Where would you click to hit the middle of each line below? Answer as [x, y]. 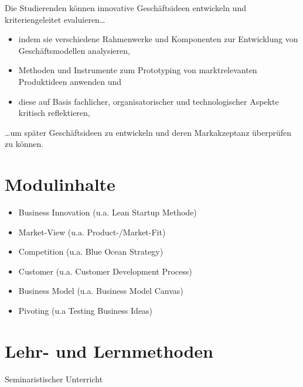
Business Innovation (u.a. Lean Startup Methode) [108, 212]
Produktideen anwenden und [70, 81]
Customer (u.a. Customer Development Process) [105, 271]
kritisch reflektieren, [54, 113]
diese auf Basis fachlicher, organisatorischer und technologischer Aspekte [149, 101]
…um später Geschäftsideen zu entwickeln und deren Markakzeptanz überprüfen [148, 132]
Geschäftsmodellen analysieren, [74, 50]
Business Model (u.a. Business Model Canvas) [101, 291]
